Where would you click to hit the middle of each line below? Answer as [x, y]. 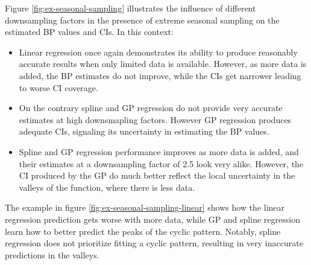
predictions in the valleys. [52, 254]
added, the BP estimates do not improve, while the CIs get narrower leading [160, 75]
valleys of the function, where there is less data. [107, 187]
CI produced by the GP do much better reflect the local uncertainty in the [157, 175]
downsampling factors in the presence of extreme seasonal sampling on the [142, 20]
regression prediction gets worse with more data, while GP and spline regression [152, 219]
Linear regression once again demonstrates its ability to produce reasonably [158, 52]
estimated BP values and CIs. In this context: [89, 32]
